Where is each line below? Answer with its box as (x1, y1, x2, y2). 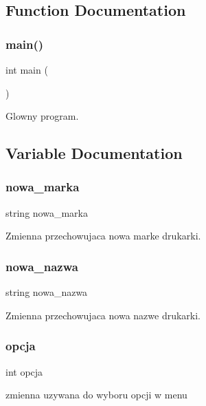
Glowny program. (5, 109, 79, 123)
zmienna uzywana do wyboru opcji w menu (5, 387, 187, 402)
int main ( (5, 63, 48, 76)
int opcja (5, 364, 43, 378)
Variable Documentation (5, 142, 183, 164)
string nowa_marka (5, 205, 88, 220)
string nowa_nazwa (5, 285, 88, 299)
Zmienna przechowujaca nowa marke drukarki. (5, 228, 201, 243)
